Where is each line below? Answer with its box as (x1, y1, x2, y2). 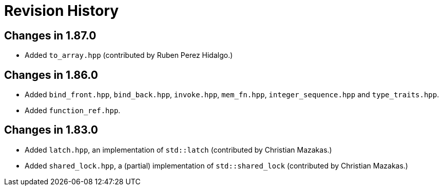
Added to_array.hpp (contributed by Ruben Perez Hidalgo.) (25, 51, 233, 60)
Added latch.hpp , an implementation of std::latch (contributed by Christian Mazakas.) (25, 145, 332, 154)
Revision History (4, 2, 119, 19)
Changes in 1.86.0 (4, 68, 98, 81)
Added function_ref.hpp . (25, 106, 121, 115)
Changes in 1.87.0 (4, 29, 97, 42)
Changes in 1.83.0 (4, 123, 98, 137)
